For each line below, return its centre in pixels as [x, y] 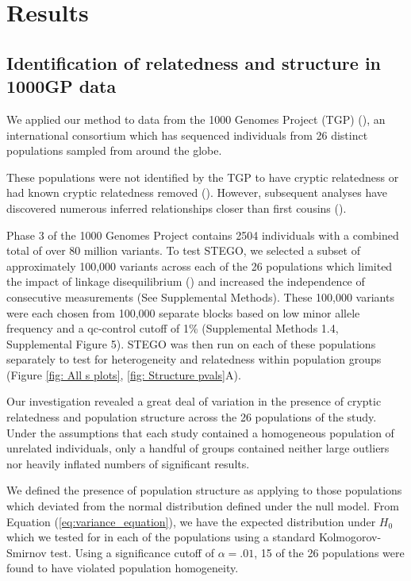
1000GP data [61, 86]
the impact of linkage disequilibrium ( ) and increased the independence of [186, 281]
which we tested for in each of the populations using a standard [161, 537]
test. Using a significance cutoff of [132, 552]
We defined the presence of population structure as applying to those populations [204, 490]
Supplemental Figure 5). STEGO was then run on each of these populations [191, 343]
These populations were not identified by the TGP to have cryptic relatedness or [203, 177]
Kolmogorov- [350, 537]
